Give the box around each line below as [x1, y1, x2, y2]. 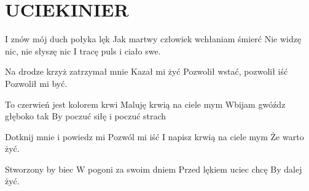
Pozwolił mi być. [5, 77, 68, 89]
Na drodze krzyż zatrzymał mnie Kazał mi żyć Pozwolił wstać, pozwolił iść [5, 65, 288, 78]
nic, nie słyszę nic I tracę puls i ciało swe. [5, 44, 161, 57]
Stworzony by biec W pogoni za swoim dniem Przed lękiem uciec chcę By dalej [5, 162, 302, 175]
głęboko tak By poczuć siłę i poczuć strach [5, 110, 166, 122]
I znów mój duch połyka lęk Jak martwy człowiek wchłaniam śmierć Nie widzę [5, 32, 302, 45]
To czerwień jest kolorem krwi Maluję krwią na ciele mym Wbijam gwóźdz [5, 97, 286, 110]
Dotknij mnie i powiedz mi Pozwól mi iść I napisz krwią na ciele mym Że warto [5, 130, 304, 143]
